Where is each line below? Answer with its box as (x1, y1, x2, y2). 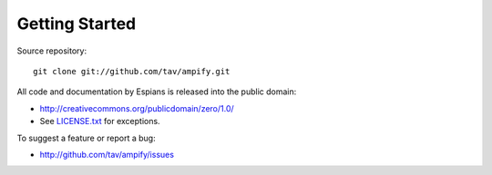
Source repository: (16, 45, 87, 56)
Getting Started (16, 14, 137, 34)
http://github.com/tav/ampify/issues (39, 149, 175, 160)
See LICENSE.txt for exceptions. (39, 116, 160, 127)
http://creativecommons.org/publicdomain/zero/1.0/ (39, 102, 234, 113)
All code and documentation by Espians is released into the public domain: (16, 86, 297, 97)
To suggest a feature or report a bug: (16, 132, 156, 143)
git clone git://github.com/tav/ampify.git (33, 66, 231, 76)
